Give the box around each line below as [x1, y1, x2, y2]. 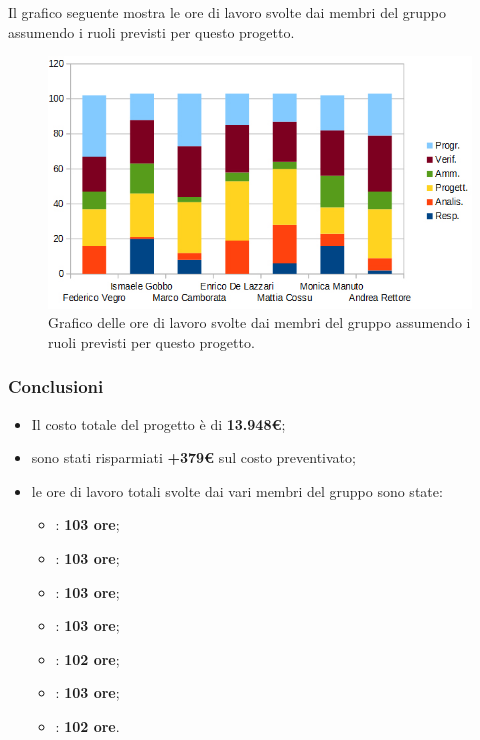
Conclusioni [8, 374, 104, 399]
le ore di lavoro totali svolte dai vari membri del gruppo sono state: [31, 480, 443, 501]
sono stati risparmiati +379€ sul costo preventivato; [31, 447, 356, 468]
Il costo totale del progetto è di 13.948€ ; [31, 413, 286, 434]
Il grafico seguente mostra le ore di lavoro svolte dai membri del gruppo [8, 2, 446, 22]
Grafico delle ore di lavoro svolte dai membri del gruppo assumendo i [48, 312, 471, 333]
